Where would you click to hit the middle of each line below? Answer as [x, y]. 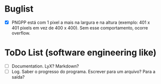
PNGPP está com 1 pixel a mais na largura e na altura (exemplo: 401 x [81, 22]
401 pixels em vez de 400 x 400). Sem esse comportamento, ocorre [80, 28]
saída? [18, 77]
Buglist [19, 9]
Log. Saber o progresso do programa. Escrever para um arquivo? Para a [83, 72]
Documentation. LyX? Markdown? [45, 66]
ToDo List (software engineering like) [80, 53]
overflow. [21, 33]
